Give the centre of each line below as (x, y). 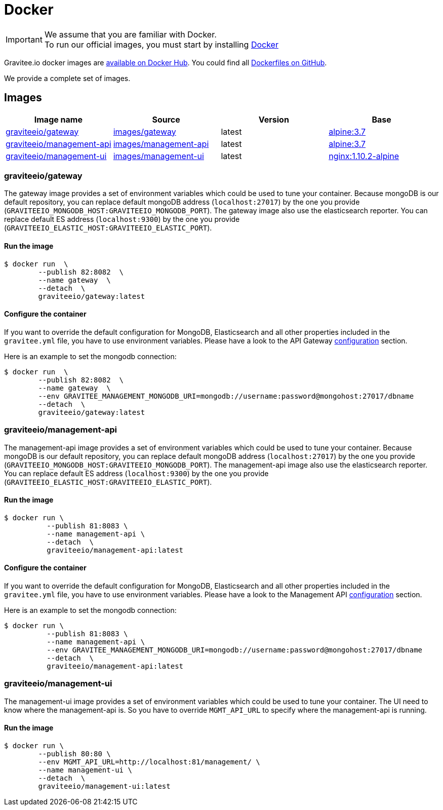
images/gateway (145, 131)
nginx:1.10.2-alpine (364, 156)
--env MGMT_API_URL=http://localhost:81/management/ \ (149, 762)
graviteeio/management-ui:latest (104, 786)
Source (166, 119)
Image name (58, 119)
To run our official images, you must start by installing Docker (161, 44)
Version (274, 119)
